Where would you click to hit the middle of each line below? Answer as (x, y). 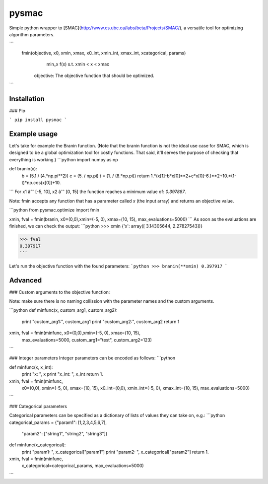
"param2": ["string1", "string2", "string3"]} (65, 433)
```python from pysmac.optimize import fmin (54, 210)
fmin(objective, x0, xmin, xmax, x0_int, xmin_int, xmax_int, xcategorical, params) (104, 53)
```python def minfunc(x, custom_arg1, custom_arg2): (63, 310)
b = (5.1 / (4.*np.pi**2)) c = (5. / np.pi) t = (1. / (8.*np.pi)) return (86, 176)
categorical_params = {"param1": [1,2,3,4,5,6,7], (58, 422)
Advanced (26, 280)
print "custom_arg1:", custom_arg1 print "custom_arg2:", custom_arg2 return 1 (100, 321)
